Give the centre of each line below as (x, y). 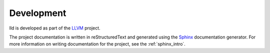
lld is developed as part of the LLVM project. (55, 28)
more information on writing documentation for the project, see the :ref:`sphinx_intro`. (97, 44)
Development (38, 13)
